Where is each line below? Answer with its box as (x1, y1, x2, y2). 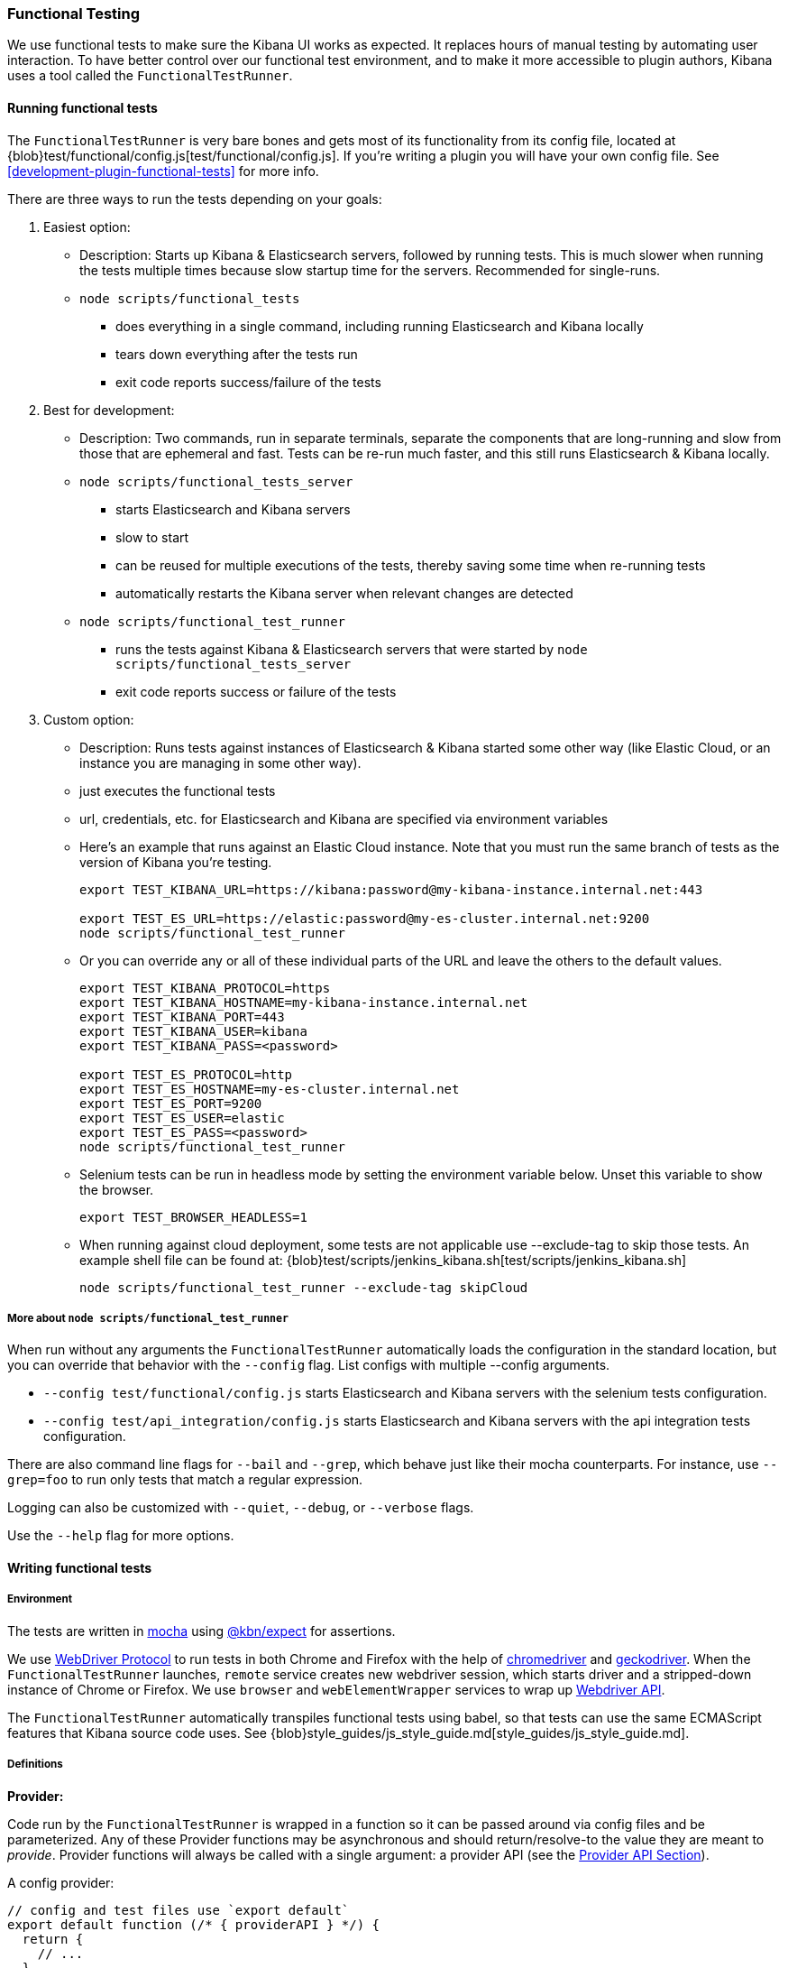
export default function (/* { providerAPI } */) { (7, 1917, 380, 1932)
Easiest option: (43, 218, 131, 235)
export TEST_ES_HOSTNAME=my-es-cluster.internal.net (79, 1081, 460, 1096)
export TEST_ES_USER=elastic (79, 1110, 285, 1125)
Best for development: (43, 402, 175, 418)
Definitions (7, 1758, 63, 1771)
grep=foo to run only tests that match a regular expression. (7, 1472, 363, 1488)
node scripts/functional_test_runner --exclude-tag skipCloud (79, 1280, 528, 1295)
